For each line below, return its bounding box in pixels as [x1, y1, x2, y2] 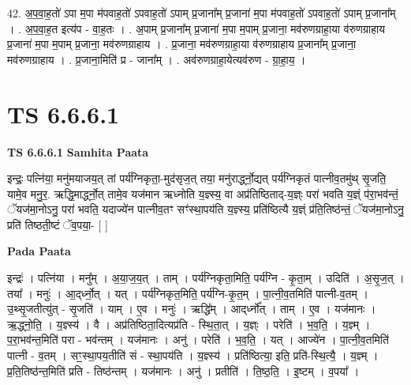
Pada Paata [7, 243, 71, 259]
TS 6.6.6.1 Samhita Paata [7, 143, 149, 160]
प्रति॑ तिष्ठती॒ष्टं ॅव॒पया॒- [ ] [7, 216, 108, 232]
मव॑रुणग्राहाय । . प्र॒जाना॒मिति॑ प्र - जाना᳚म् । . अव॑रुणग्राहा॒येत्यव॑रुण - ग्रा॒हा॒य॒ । [7, 51, 306, 67]
